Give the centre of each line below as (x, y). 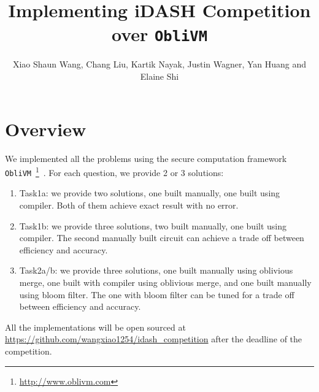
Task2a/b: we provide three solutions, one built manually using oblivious (156, 270)
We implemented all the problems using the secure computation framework (146, 158)
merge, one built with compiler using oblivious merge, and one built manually (165, 282)
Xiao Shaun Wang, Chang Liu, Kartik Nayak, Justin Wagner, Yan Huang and (159, 64)
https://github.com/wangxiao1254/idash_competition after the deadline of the (154, 339)
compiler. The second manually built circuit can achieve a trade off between (162, 238)
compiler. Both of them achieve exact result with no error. (129, 205)
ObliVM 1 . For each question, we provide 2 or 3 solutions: (114, 171)
